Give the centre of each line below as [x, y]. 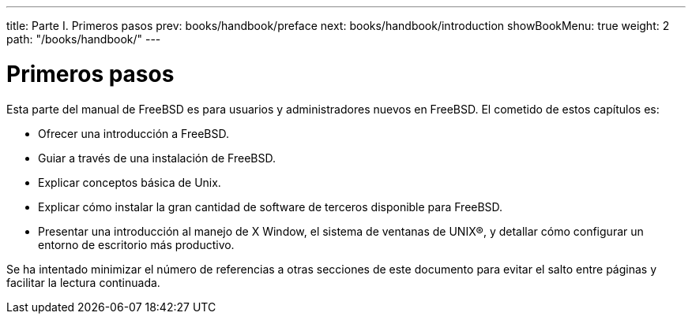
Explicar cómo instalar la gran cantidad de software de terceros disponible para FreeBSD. [271, 207]
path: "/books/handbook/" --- [84, 39]
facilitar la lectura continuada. [83, 282]
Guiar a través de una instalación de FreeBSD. [157, 158]
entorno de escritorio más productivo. [136, 244]
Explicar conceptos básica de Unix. [130, 182]
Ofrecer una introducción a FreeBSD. [134, 133]
